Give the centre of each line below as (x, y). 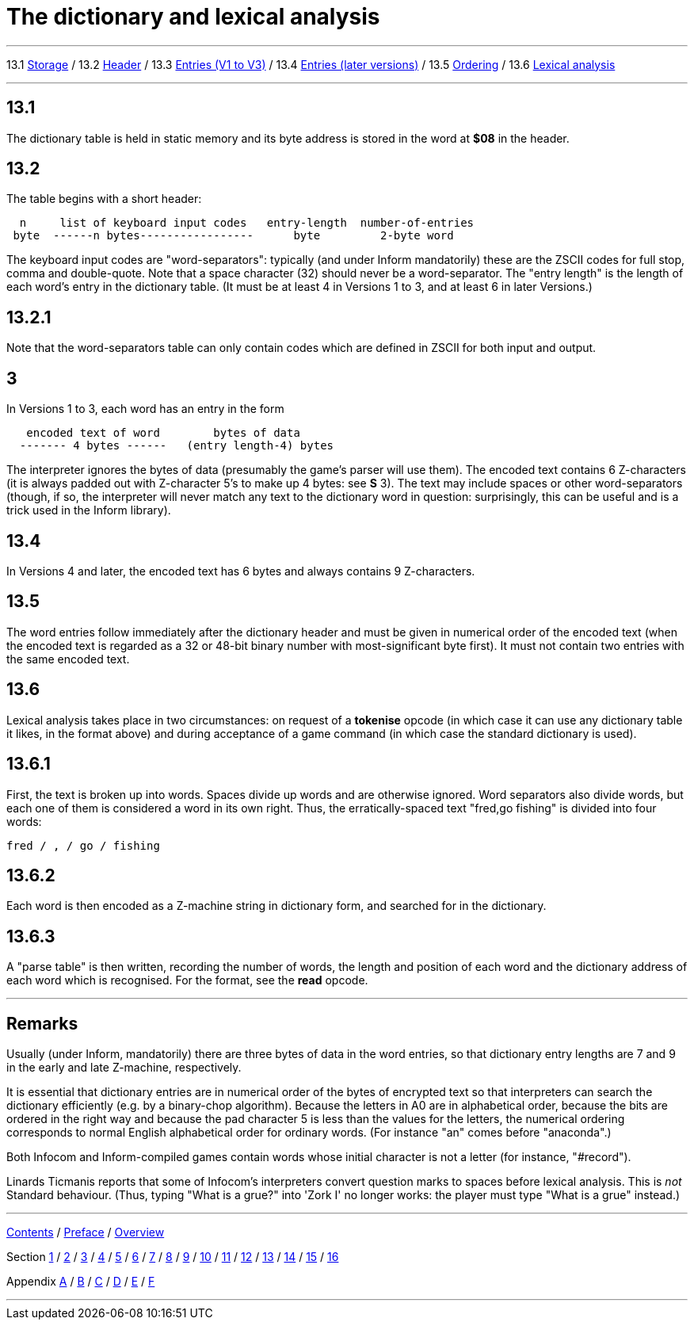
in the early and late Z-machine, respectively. (124, 1068)
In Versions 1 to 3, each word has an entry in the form (145, 409)
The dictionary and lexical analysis (193, 17)
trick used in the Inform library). (89, 510)
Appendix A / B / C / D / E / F (81, 1282)
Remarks (42, 1023)
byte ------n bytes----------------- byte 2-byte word (233, 236)
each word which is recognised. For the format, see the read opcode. (187, 980)
